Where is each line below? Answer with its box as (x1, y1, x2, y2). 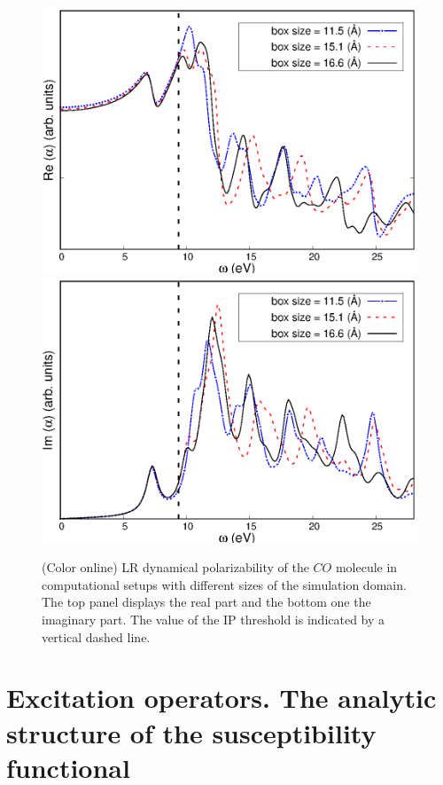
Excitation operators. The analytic (6, 679, 437, 716)
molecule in (335, 558, 398, 577)
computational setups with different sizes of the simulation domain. (42, 575, 407, 593)
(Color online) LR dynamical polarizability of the (42, 558, 309, 577)
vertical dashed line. (42, 627, 151, 646)
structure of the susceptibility (6, 714, 377, 750)
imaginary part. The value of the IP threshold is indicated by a (42, 609, 385, 628)
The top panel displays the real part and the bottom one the (42, 593, 371, 611)
